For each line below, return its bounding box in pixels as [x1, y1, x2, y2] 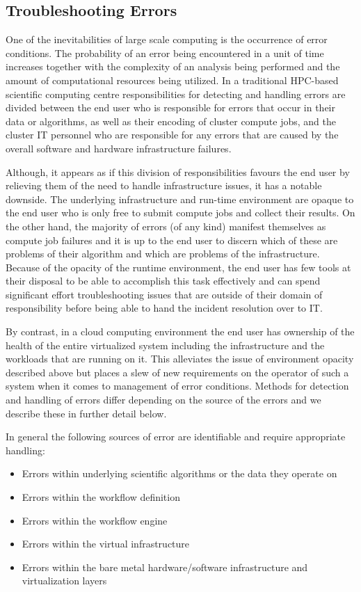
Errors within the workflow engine [22, 513, 168, 527]
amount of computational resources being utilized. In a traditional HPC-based [6, 72, 339, 87]
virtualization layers [22, 573, 107, 588]
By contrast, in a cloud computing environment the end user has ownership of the [6, 324, 355, 339]
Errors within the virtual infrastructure [22, 536, 190, 551]
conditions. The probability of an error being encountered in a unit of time [6, 45, 324, 60]
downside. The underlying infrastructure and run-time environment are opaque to [6, 191, 354, 206]
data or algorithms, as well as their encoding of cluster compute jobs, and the [6, 113, 336, 128]
